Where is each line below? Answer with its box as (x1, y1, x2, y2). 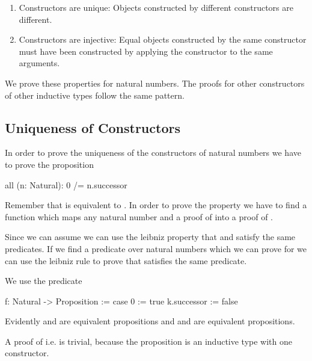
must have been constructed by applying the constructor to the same (19, 45, 273, 57)
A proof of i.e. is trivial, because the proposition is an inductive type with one (5, 335, 293, 347)
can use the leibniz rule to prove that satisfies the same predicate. (5, 254, 247, 267)
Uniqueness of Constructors (5, 118, 180, 137)
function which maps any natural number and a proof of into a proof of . (5, 210, 273, 223)
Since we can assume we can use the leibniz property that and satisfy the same (5, 230, 296, 243)
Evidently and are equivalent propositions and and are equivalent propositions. (5, 315, 295, 327)
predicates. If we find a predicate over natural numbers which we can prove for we (5, 242, 307, 255)
